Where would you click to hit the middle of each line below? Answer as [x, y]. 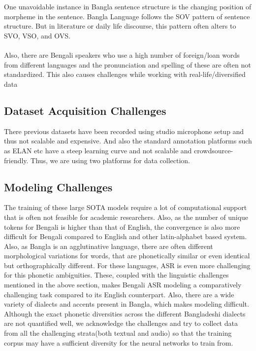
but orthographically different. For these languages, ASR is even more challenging [127, 265]
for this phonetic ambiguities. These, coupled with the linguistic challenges [116, 275]
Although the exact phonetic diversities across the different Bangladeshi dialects [125, 313]
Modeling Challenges [58, 187]
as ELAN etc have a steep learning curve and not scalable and [98, 150]
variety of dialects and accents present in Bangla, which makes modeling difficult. [127, 304]
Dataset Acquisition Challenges [85, 110]
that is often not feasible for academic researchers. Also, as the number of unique [126, 217]
